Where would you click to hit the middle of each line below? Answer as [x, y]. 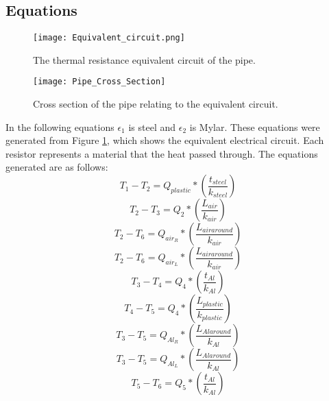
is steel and [152, 126]
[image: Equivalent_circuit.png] [109, 38]
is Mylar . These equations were [255, 126]
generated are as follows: [57, 167]
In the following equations [60, 126]
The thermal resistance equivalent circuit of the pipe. [144, 59]
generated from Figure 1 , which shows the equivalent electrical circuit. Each [165, 140]
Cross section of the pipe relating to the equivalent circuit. [156, 104]
